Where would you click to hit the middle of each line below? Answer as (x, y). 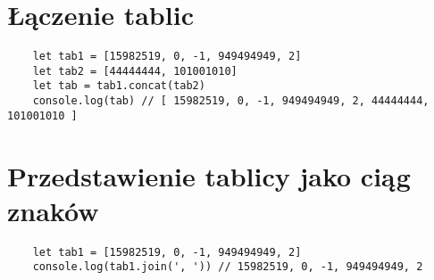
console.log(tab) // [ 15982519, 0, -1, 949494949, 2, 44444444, (231, 101)
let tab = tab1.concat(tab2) (119, 86)
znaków (53, 210)
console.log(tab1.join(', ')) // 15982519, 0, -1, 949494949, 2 (228, 267)
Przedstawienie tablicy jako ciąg (209, 175)
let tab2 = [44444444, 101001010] (135, 71)
